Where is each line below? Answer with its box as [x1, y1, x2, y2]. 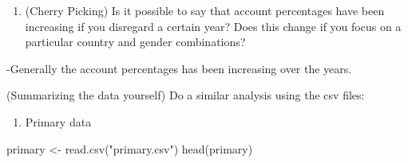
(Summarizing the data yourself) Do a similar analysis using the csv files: [6, 87, 365, 103]
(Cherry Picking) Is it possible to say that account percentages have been [25, 2, 385, 18]
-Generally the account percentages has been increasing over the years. [6, 60, 352, 76]
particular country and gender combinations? [25, 33, 246, 50]
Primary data [25, 113, 92, 130]
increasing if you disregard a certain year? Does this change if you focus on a [25, 17, 402, 34]
